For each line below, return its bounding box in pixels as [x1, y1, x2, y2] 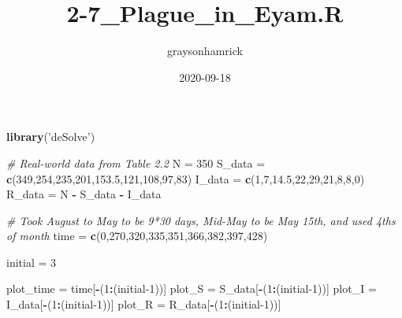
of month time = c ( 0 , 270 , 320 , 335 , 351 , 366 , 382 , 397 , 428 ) [6, 227, 268, 244]
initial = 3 [6, 253, 57, 270]
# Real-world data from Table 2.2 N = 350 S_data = [6, 154, 266, 171]
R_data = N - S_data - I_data [6, 186, 162, 202]
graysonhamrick [167, 43, 243, 59]
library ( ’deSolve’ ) [6, 128, 95, 145]
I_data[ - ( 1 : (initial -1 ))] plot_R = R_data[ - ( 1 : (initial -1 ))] [6, 296, 281, 312]
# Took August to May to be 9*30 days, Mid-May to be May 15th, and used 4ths [6, 212, 396, 228]
